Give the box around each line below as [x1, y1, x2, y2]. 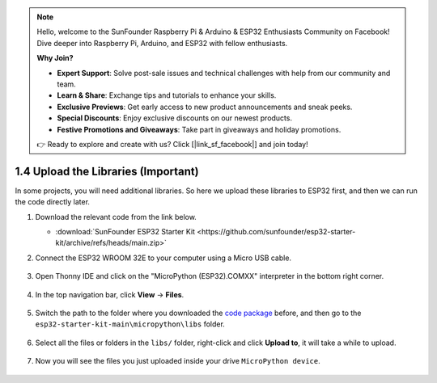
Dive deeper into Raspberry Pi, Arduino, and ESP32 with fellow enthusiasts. [36, 38, 288, 48]
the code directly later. [15, 197, 91, 207]
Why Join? [36, 53, 74, 63]
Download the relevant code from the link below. [35, 212, 197, 221]
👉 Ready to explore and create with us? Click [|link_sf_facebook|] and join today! [36, 139, 308, 149]
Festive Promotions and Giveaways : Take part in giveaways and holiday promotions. [57, 124, 342, 134]
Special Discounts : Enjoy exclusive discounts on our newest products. [57, 113, 293, 123]
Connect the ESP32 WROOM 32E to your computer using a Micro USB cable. [35, 253, 291, 263]
